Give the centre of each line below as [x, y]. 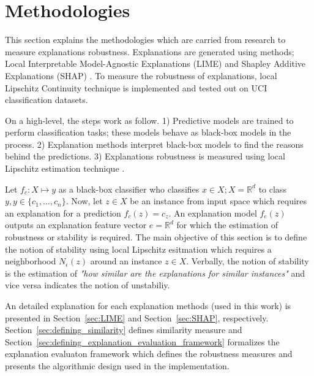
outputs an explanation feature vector [76, 225]
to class [272, 189]
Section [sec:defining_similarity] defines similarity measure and [124, 330]
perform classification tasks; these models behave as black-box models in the [148, 132]
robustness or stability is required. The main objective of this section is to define [156, 237]
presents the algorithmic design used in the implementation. [117, 365]
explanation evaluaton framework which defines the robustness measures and [149, 354]
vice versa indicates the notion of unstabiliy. [88, 285]
